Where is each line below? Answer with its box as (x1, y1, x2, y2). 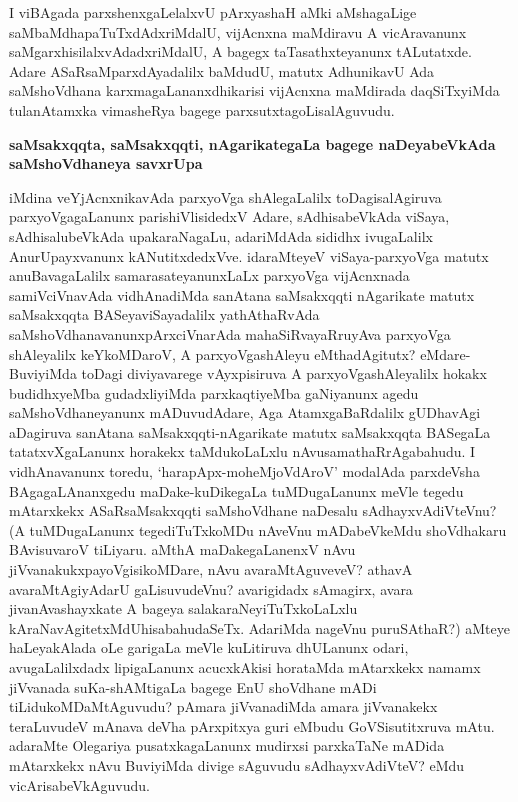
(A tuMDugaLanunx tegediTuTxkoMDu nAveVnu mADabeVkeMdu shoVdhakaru (9, 519, 507, 540)
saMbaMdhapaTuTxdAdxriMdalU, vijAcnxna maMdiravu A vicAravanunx (9, 21, 467, 42)
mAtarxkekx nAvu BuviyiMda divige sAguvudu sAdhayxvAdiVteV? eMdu (9, 754, 465, 775)
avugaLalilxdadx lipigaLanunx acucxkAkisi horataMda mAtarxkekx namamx (9, 657, 481, 677)
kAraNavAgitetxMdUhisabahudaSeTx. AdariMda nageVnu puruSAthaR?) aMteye (9, 617, 510, 638)
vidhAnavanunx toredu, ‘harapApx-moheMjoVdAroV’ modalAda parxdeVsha (9, 461, 480, 482)
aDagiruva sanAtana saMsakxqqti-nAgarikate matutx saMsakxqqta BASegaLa (9, 421, 491, 442)
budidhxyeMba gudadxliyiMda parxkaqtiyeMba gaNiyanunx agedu (9, 382, 419, 403)
